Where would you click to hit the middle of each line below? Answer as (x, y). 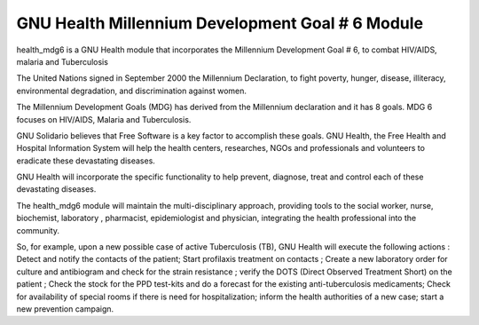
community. (38, 230)
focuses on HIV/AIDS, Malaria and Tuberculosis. (104, 119)
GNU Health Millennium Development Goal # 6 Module (220, 23)
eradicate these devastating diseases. (86, 161)
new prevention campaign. (65, 309)
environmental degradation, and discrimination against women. (132, 91)
